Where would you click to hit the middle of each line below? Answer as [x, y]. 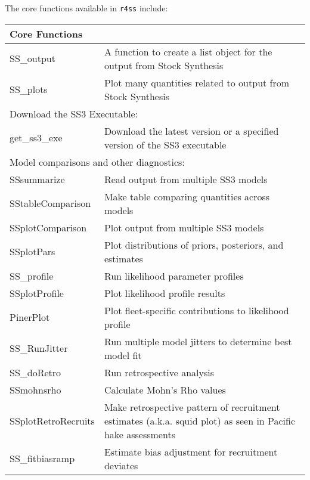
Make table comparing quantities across [187, 196]
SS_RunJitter [39, 348]
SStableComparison [50, 203]
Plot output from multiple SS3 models [184, 227]
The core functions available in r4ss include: [86, 8]
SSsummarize [37, 179]
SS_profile [32, 275]
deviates [121, 465]
